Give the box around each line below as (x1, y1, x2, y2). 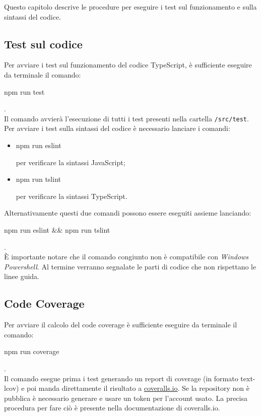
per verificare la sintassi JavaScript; (16, 157, 125, 167)
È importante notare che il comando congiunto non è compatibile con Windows (4, 251, 249, 262)
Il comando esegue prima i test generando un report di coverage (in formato (4, 373, 238, 383)
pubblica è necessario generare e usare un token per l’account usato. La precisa (4, 392, 247, 403)
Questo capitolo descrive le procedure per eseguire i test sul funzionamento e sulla (4, 2, 257, 12)
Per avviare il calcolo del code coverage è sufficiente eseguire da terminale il (4, 319, 237, 330)
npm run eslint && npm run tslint (4, 224, 110, 235)
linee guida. (4, 271, 40, 282)
